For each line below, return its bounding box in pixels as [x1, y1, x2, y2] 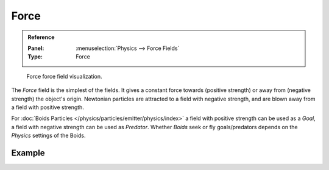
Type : [27, 53, 43, 60]
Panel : [27, 44, 44, 52]
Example [11, 147, 45, 158]
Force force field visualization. [26, 73, 103, 80]
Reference [27, 34, 55, 41]
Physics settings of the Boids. [11, 132, 86, 140]
